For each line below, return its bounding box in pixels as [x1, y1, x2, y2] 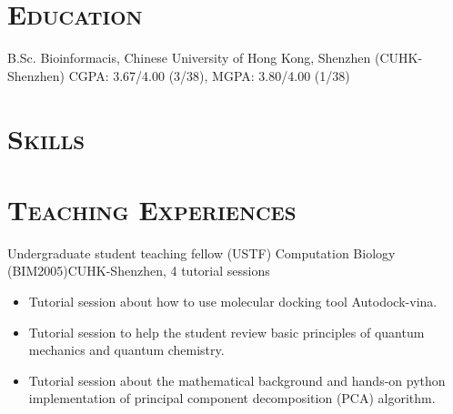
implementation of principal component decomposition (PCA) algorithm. [28, 389, 436, 408]
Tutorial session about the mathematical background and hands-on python [28, 370, 446, 389]
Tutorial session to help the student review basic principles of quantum [28, 322, 425, 341]
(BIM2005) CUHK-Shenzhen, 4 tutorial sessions [7, 261, 270, 280]
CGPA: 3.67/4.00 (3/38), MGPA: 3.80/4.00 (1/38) [68, 66, 350, 85]
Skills [7, 119, 86, 157]
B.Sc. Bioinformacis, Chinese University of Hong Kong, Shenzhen [7, 48, 371, 67]
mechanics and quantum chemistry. [28, 340, 225, 359]
